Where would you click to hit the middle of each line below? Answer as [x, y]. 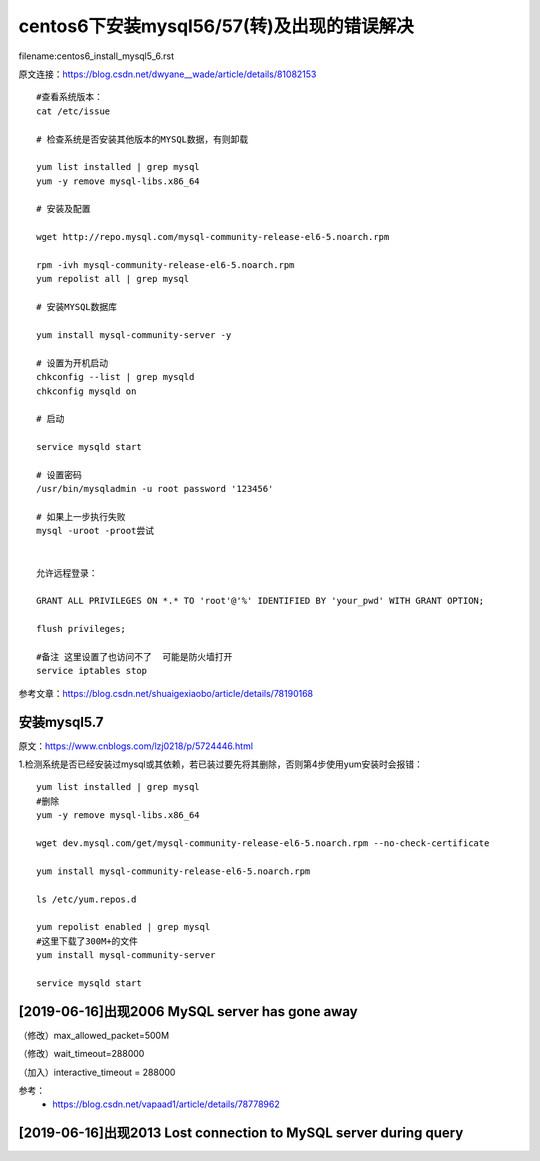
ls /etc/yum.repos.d [86, 899]
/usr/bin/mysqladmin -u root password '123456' [155, 489]
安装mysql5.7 [61, 721]
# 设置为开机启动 [72, 363]
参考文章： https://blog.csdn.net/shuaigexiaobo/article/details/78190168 [166, 693]
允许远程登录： [67, 573]
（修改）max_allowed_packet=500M [94, 1035]
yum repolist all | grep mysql [113, 279]
